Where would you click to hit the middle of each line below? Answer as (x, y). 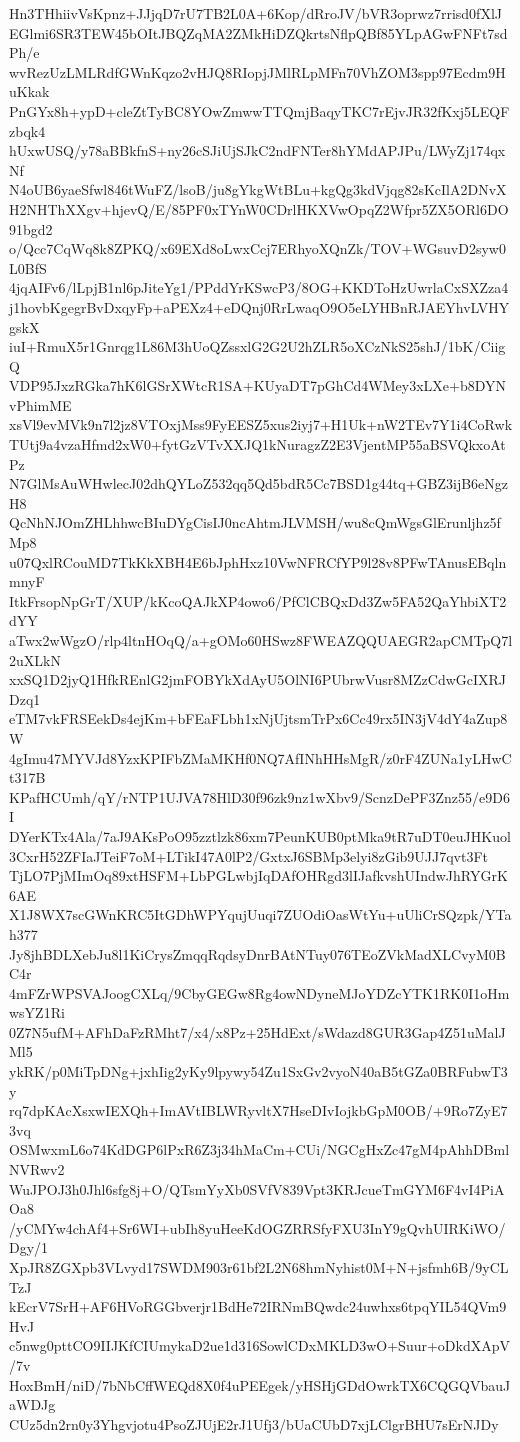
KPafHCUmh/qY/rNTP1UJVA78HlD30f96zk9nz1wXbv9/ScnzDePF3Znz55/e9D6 (259, 796)
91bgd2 (31, 228)
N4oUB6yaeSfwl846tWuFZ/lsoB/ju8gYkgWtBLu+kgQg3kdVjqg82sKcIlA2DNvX (258, 189)
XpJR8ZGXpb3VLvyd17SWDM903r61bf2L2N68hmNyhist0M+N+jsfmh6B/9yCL (259, 1267)
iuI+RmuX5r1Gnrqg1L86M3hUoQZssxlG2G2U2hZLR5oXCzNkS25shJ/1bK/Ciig (257, 346)
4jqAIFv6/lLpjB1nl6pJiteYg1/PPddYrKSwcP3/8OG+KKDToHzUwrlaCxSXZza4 (259, 287)
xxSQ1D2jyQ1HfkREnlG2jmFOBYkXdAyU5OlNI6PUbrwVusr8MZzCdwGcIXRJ (258, 679)
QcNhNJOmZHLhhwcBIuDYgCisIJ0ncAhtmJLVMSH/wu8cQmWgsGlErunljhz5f (255, 522)
